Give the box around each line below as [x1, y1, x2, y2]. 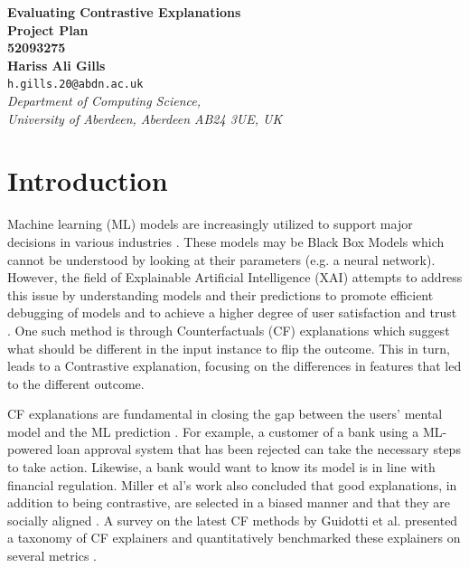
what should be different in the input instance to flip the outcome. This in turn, [7, 338, 450, 357]
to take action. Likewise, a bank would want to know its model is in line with [7, 458, 436, 477]
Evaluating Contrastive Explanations [7, 3, 241, 21]
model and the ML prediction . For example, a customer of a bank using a [7, 421, 419, 440]
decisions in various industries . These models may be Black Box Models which [7, 232, 445, 251]
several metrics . [7, 546, 97, 565]
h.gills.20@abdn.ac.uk [7, 78, 144, 91]
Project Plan [7, 20, 89, 39]
